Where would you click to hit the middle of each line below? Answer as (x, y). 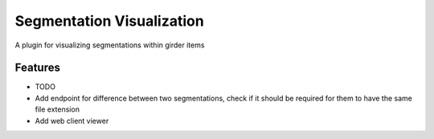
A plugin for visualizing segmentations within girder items (110, 45)
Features (37, 68)
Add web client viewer (72, 121)
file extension (57, 109)
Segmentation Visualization (109, 21)
